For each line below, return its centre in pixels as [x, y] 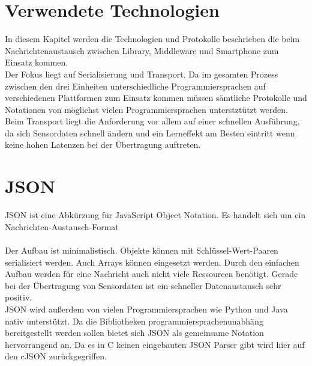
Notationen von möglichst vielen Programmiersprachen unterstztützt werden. [146, 109]
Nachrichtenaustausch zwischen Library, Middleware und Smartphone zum [142, 50]
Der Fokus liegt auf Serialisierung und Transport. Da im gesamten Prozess [142, 74]
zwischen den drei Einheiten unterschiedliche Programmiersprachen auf [135, 86]
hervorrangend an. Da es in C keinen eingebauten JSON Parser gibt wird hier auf [155, 344]
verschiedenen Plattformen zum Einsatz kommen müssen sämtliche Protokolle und [156, 98]
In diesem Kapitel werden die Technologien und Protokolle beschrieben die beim [152, 39]
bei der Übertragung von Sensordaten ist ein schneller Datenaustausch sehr [143, 285]
